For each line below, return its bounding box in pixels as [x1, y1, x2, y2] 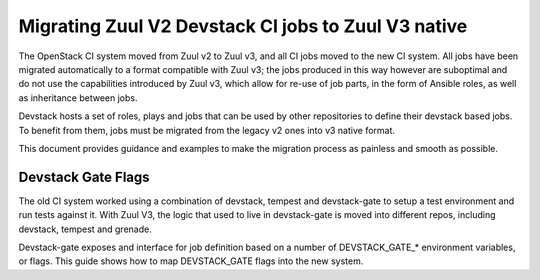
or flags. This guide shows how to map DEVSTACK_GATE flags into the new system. [18, 255, 364, 267]
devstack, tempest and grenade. [18, 223, 152, 235]
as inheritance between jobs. [18, 91, 139, 104]
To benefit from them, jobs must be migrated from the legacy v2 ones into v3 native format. [18, 124, 395, 136]
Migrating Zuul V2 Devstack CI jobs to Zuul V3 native [18, 15, 468, 37]
